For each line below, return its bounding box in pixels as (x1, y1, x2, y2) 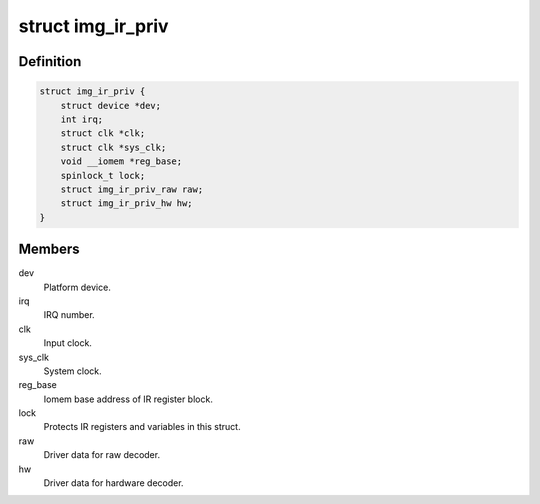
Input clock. (43, 337, 92, 349)
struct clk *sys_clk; (60, 141, 167, 153)
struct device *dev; (60, 100, 162, 111)
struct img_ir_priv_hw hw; (60, 198, 194, 209)
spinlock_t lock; (60, 170, 146, 181)
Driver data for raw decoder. (43, 449, 160, 461)
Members (18, 241, 80, 258)
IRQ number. (43, 309, 95, 321)
